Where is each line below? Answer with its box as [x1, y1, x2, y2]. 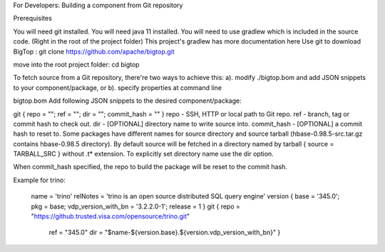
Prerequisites [13, 14, 53, 23]
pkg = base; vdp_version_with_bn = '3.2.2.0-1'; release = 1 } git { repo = [31, 202, 240, 211]
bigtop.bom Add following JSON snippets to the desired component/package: [13, 96, 242, 105]
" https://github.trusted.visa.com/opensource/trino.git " [31, 212, 190, 221]
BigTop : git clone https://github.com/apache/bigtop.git [13, 47, 175, 56]
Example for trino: [13, 176, 66, 184]
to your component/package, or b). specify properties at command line [13, 83, 222, 92]
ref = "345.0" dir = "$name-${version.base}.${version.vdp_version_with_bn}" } [48, 228, 281, 237]
